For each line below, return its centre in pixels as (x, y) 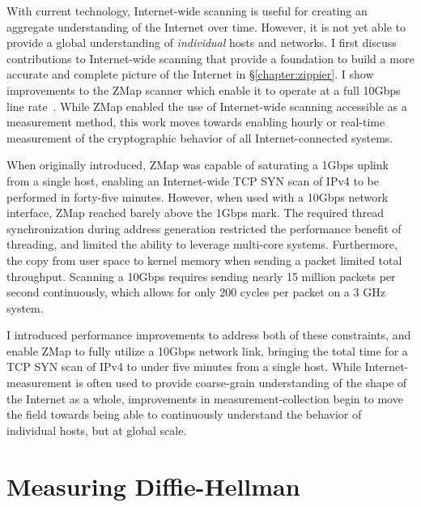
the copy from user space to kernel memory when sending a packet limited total (204, 260)
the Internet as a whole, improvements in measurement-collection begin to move (205, 398)
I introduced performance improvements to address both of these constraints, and (209, 335)
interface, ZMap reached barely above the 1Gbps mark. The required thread (195, 213)
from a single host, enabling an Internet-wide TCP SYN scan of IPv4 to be (193, 180)
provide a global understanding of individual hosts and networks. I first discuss (202, 43)
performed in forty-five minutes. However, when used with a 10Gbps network (198, 196)
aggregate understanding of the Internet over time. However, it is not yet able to (206, 26)
